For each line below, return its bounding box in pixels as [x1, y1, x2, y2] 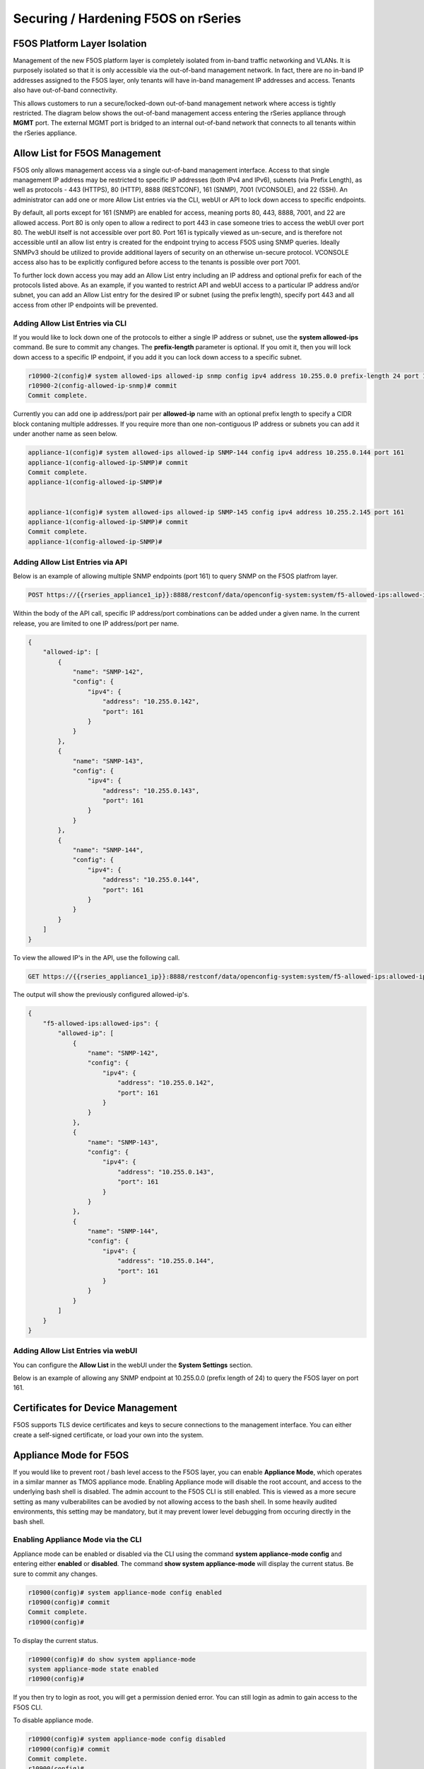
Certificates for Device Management [13, 1402, 178, 1414]
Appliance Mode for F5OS [13, 1449, 129, 1461]
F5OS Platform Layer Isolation [13, 38, 148, 50]
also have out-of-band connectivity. [13, 86, 118, 95]
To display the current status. [13, 1636, 98, 1644]
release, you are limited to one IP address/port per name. [13, 619, 179, 628]
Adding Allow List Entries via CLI [13, 318, 127, 328]
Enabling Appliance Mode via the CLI [13, 1535, 142, 1545]
